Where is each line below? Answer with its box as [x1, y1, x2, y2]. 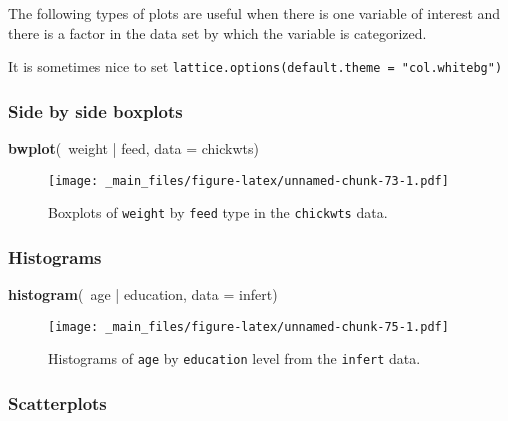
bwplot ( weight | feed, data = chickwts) [8, 138, 259, 159]
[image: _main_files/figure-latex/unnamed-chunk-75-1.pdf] [48, 319, 449, 334]
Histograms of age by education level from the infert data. [48, 348, 421, 369]
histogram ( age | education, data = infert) [8, 284, 278, 305]
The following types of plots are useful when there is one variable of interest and [8, 3, 501, 23]
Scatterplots [8, 391, 107, 416]
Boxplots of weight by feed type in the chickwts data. [48, 202, 388, 223]
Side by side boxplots [8, 98, 183, 123]
